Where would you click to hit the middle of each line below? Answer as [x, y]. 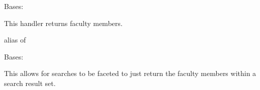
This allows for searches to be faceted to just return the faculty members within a [130, 73]
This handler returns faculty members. [63, 23]
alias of [15, 40]
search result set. [30, 83]
